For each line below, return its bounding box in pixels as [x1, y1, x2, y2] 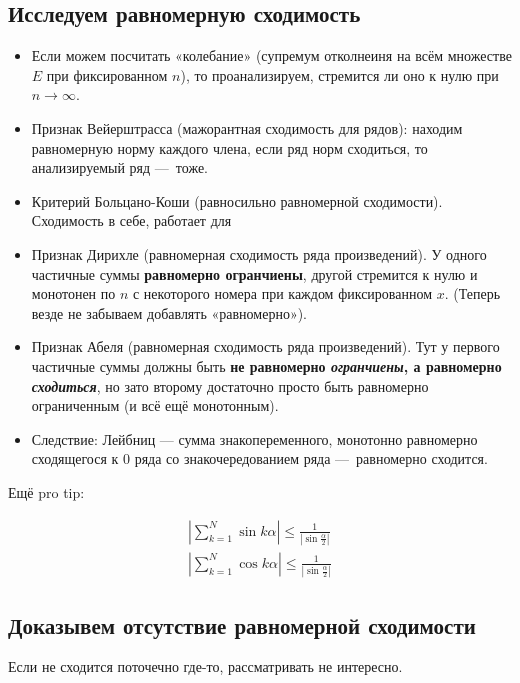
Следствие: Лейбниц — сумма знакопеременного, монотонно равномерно [31, 428, 478, 449]
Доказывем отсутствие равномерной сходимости [8, 609, 476, 640]
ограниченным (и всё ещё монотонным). [31, 395, 279, 416]
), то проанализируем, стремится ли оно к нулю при [180, 64, 499, 85]
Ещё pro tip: [8, 481, 85, 502]
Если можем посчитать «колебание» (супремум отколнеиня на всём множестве [31, 45, 512, 66]
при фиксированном [46, 64, 168, 85]
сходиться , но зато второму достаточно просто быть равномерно [31, 375, 429, 396]
